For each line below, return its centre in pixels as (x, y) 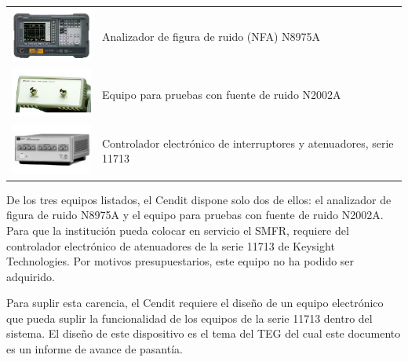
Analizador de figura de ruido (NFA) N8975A (211, 36)
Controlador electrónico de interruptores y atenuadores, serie (248, 143)
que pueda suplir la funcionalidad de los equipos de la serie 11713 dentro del (189, 318)
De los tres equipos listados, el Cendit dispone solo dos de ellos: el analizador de (199, 199)
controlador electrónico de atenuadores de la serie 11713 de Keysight (171, 245)
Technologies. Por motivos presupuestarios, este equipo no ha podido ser (180, 261)
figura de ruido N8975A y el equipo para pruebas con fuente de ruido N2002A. (195, 215)
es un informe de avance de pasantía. (95, 349)
